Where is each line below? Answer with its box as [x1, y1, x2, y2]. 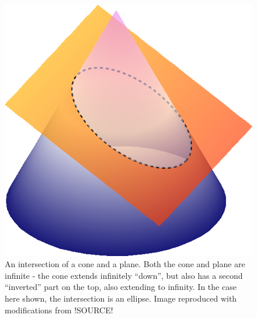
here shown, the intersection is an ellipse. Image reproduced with [5, 292, 237, 305]
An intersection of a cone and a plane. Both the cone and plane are [5, 258, 245, 270]
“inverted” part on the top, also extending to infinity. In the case [5, 281, 237, 293]
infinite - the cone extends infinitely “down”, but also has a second [5, 269, 243, 281]
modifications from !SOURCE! [5, 303, 113, 316]
